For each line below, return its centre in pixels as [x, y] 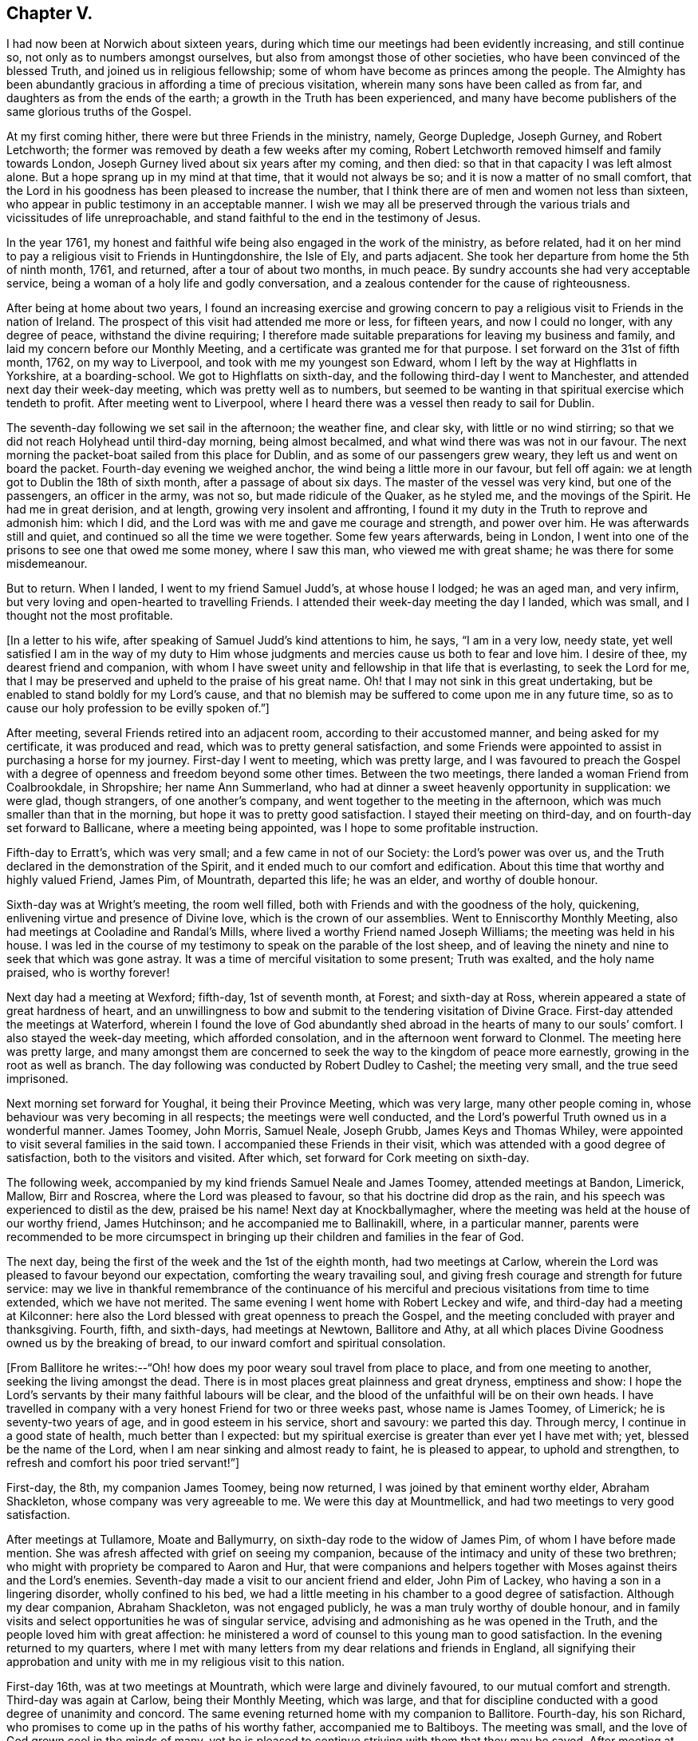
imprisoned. [37, 1079]
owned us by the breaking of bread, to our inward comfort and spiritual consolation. [226, 1343]
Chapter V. [50, 13]
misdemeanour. [47, 564]
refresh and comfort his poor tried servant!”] [123, 1463]
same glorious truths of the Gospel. [99, 112]
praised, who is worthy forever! [88, 973]
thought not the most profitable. [90, 616]
